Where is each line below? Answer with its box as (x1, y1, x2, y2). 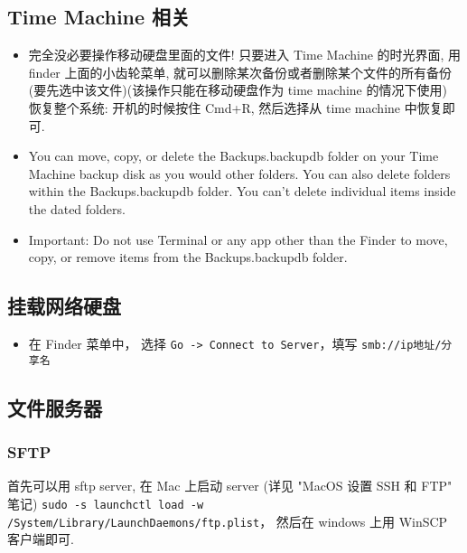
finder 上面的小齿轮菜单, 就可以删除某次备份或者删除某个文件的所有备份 (28, 62, 453, 81)
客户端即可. (7, 530, 74, 548)
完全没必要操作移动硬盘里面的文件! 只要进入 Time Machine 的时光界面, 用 (28, 45, 462, 64)
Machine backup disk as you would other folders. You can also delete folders (28, 164, 451, 183)
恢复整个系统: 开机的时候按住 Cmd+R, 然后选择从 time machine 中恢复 (28, 98, 443, 117)
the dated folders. (28, 199, 126, 218)
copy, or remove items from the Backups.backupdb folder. (28, 248, 348, 267)
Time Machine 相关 (7, 3, 191, 31)
